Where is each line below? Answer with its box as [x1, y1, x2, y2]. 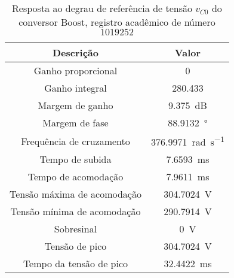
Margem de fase [42, 116, 109, 129]
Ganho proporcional [33, 64, 118, 77]
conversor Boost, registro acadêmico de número [19, 15, 215, 29]
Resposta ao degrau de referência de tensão [12, 1, 192, 15]
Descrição [52, 46, 98, 59]
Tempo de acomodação [27, 170, 124, 184]
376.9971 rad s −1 [150, 133, 224, 149]
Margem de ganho [38, 98, 113, 112]
